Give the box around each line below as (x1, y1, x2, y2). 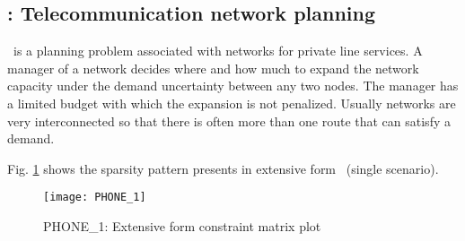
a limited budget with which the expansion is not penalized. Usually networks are (7, 93, 456, 112)
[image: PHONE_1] (43, 191, 146, 204)
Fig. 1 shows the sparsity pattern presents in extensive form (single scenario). (7, 159, 439, 177)
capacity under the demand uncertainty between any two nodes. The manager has (7, 76, 459, 95)
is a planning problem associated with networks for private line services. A (13, 41, 423, 60)
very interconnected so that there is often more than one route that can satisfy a (7, 111, 451, 130)
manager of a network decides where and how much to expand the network (7, 58, 419, 77)
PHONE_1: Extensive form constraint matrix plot (43, 217, 321, 236)
